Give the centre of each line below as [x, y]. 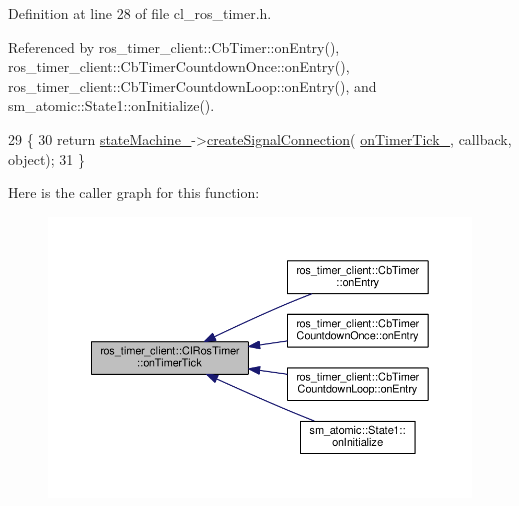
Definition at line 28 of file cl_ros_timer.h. [140, 13]
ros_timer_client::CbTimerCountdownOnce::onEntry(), [179, 66]
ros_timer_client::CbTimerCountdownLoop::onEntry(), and [192, 85]
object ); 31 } [47, 158]
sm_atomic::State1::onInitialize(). [111, 105]
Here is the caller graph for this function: [134, 192]
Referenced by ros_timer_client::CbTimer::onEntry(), [174, 46]
